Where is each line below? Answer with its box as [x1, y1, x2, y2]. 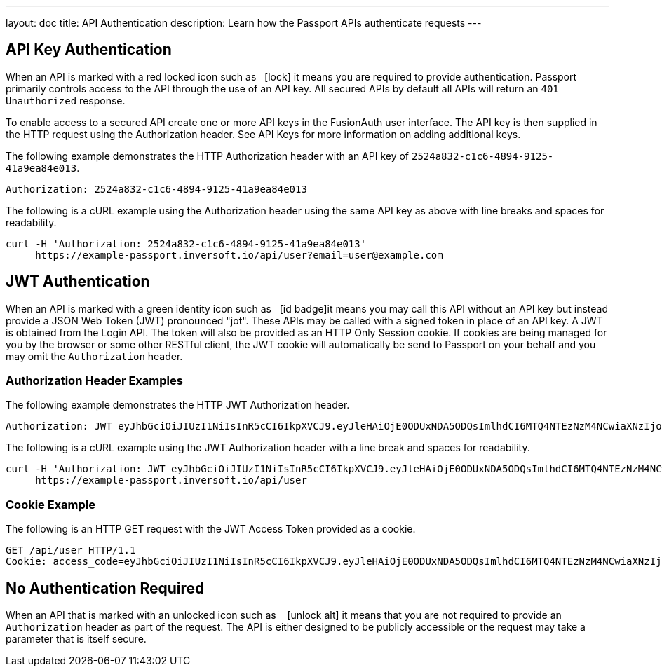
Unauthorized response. [6, 94, 126, 107]
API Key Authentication [6, 41, 172, 59]
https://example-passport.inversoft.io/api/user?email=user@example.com [35, 249, 443, 261]
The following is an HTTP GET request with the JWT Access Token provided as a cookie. [6, 523, 416, 535]
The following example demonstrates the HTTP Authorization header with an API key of [6, 149, 410, 162]
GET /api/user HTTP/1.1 [6, 544, 136, 556]
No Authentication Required [6, 579, 205, 597]
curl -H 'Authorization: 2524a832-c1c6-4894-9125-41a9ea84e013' [6, 238, 367, 249]
